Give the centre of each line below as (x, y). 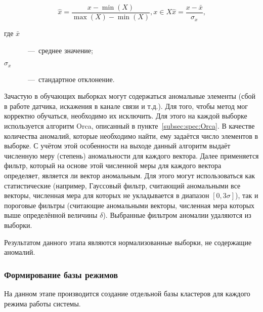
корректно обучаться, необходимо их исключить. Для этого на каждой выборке (126, 116)
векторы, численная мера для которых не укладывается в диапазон (107, 195)
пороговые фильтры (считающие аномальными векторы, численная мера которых (129, 205)
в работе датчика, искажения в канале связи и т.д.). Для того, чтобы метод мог (126, 106)
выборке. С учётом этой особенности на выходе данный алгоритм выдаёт (117, 146)
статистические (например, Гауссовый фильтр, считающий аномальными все (122, 185)
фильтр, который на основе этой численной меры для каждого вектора (113, 165)
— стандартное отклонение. (71, 79)
